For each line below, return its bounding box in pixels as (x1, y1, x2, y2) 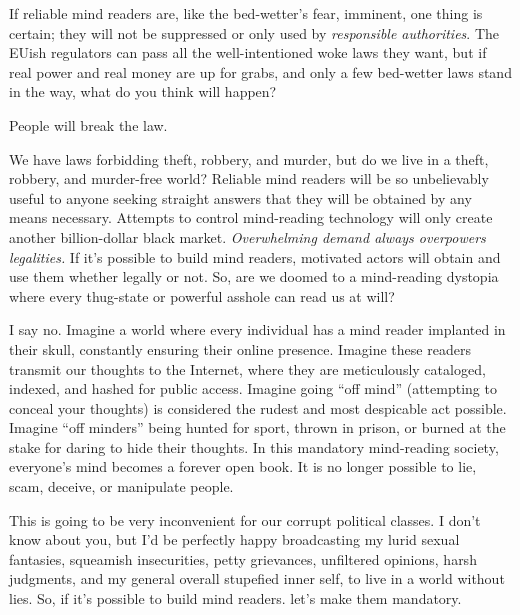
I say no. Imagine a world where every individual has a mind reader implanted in (9, 319, 506, 340)
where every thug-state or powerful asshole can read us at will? (9, 285, 395, 306)
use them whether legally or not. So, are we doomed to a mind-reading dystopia (9, 266, 499, 287)
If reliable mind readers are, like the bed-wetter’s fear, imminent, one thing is (9, 3, 483, 23)
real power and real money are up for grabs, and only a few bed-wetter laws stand (9, 61, 512, 82)
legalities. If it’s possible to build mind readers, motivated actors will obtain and (9, 246, 501, 267)
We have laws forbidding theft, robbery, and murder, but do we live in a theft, (9, 148, 489, 169)
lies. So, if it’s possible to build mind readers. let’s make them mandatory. (9, 588, 462, 609)
